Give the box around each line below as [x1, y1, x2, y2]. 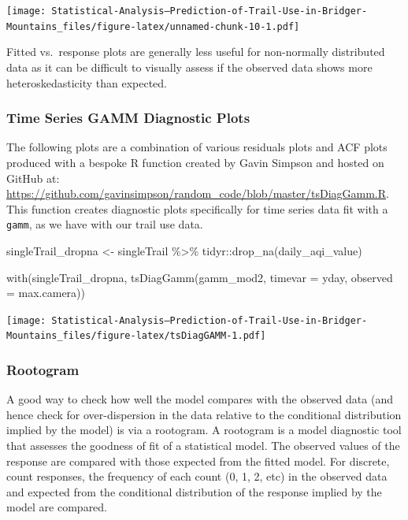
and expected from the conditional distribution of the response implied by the [6, 483, 382, 500]
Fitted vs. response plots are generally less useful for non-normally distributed [6, 43, 385, 60]
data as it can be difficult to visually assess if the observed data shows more [6, 58, 373, 75]
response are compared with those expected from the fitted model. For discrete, [6, 452, 390, 469]
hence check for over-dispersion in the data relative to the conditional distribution [6, 406, 402, 422]
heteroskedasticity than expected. [6, 74, 167, 91]
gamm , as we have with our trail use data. [6, 216, 203, 232]
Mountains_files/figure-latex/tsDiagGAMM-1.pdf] [6, 330, 266, 342]
